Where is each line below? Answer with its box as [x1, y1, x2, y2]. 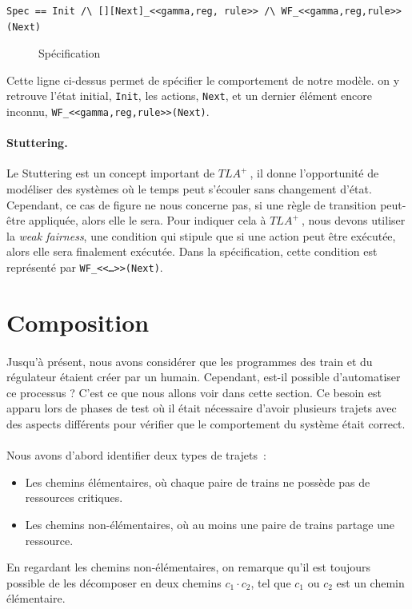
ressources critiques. [25, 489, 123, 506]
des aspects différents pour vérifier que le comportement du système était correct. [6, 416, 406, 432]
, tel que [250, 574, 291, 591]
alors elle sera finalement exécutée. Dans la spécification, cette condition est [6, 243, 378, 260]
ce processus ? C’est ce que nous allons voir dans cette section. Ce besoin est [6, 384, 382, 400]
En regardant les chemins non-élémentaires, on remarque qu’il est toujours [6, 559, 371, 575]
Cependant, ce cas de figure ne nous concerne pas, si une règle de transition [6, 196, 377, 213]
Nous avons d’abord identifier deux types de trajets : [6, 447, 266, 464]
